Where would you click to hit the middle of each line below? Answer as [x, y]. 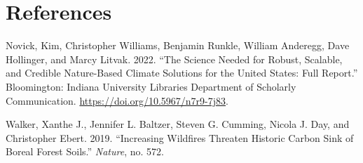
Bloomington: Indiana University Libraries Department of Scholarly [151, 86]
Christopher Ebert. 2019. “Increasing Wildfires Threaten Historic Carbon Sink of [180, 137]
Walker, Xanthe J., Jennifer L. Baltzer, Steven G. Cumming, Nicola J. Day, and [178, 124]
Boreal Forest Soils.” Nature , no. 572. [85, 151]
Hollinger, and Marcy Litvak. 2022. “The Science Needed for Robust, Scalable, [174, 59]
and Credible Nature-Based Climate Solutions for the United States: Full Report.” [182, 73]
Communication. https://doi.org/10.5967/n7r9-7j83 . [117, 100]
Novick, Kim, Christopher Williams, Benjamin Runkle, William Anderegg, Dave [178, 45]
